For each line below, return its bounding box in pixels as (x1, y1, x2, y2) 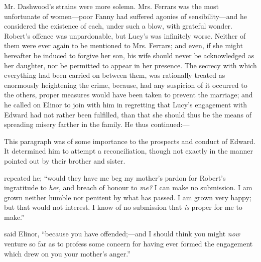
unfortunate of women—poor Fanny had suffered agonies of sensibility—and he (4, 11, 247, 21)
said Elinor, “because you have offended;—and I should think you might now (4, 228, 240, 239)
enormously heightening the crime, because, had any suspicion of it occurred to (4, 79, 247, 90)
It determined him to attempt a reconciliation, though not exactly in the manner (4, 146, 253, 156)
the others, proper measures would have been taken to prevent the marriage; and (4, 89, 253, 100)
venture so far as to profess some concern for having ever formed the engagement (4, 238, 253, 249)
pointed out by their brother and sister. (4, 155, 125, 166)
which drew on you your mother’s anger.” (4, 248, 130, 258)
